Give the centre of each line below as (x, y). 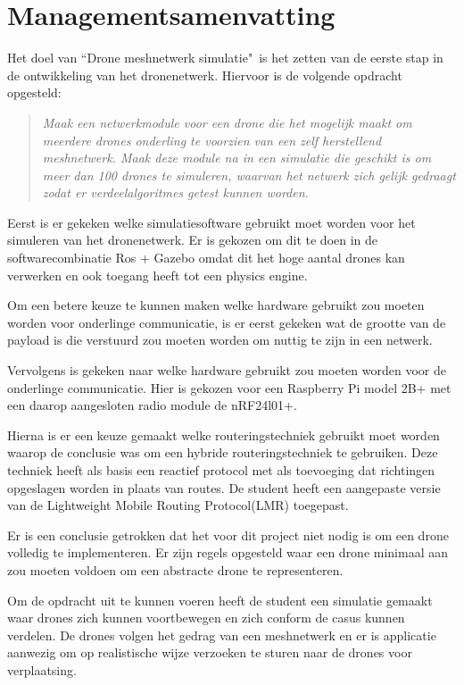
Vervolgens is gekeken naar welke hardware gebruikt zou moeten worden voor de (227, 370)
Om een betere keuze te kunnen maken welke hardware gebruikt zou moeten (216, 305)
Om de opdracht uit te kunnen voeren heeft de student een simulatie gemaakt (220, 600)
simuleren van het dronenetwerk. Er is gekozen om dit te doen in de (193, 240)
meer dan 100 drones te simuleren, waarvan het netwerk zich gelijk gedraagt (249, 175)
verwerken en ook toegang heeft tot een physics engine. (157, 275)
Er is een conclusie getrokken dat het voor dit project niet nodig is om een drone (228, 535)
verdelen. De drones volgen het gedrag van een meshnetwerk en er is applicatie (222, 635)
